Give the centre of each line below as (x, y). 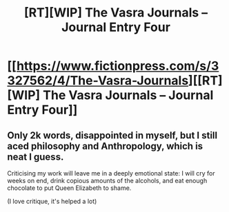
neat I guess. (36, 157)
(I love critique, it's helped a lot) (52, 201)
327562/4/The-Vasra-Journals (98, 81)
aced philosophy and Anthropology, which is (105, 146)
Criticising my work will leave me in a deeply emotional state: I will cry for (111, 173)
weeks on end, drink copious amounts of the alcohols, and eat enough (107, 181)
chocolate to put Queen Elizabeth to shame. (69, 188)
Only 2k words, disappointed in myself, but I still (112, 135)
